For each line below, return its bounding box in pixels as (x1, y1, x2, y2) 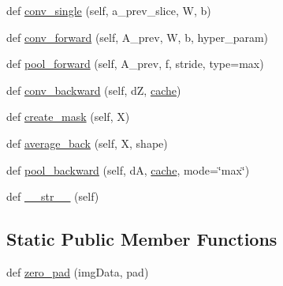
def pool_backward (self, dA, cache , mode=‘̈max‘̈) (6, 161, 250, 178)
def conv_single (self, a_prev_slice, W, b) (6, 2, 211, 18)
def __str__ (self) (6, 188, 99, 205)
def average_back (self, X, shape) (6, 134, 168, 151)
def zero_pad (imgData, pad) (6, 263, 149, 280)
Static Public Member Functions (6, 227, 277, 251)
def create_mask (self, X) (6, 108, 130, 125)
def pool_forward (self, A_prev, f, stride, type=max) (6, 55, 264, 72)
